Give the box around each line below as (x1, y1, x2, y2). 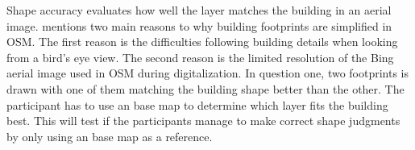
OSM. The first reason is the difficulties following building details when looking (6, 33, 398, 50)
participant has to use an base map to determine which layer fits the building (6, 96, 388, 113)
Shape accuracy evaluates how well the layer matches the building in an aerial (6, 2, 392, 18)
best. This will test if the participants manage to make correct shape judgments (6, 112, 400, 129)
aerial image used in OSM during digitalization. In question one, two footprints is (6, 65, 409, 81)
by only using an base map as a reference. (6, 127, 213, 144)
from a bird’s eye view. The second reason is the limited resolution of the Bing (6, 48, 394, 65)
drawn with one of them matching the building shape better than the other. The (6, 80, 405, 97)
